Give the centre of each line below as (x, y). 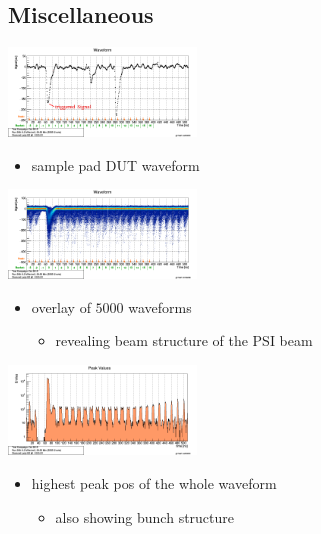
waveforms (160, 306)
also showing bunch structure (145, 516)
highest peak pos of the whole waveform (154, 482)
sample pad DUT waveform (115, 164)
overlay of (61, 306)
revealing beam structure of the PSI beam (184, 340)
